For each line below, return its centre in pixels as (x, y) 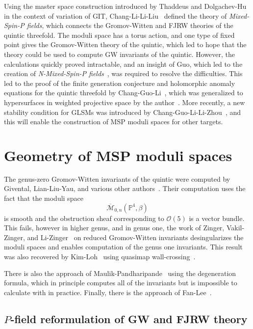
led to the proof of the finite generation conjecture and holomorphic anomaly (120, 83)
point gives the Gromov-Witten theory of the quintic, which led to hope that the (125, 44)
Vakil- (235, 228)
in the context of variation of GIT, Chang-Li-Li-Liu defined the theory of (115, 15)
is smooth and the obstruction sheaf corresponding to (84, 218)
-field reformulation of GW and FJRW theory (129, 318)
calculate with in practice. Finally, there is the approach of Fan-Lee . (108, 292)
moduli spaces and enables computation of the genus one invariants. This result (123, 247)
